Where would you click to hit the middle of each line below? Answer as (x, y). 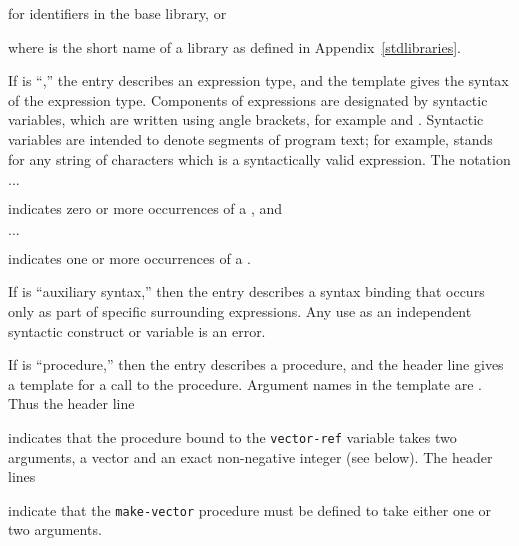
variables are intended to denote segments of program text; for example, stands (250, 138)
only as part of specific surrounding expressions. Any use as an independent (240, 310)
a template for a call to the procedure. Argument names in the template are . (245, 383)
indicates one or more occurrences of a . (129, 257)
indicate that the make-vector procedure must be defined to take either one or (250, 509)
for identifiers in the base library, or (117, 13)
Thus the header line (71, 403)
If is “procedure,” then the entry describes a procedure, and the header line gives (256, 364)
